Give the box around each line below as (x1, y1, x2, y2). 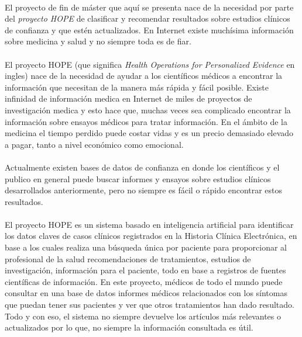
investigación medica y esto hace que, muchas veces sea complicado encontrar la (5, 103, 291, 116)
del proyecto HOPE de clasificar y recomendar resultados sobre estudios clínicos (5, 12, 290, 25)
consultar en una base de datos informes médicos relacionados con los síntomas (5, 287, 287, 299)
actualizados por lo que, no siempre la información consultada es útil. (5, 321, 253, 333)
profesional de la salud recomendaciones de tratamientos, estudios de (5, 252, 251, 265)
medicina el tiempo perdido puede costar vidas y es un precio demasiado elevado (5, 127, 294, 139)
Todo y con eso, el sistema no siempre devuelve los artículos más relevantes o (5, 310, 281, 322)
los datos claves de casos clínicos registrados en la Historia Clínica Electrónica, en (5, 230, 297, 242)
